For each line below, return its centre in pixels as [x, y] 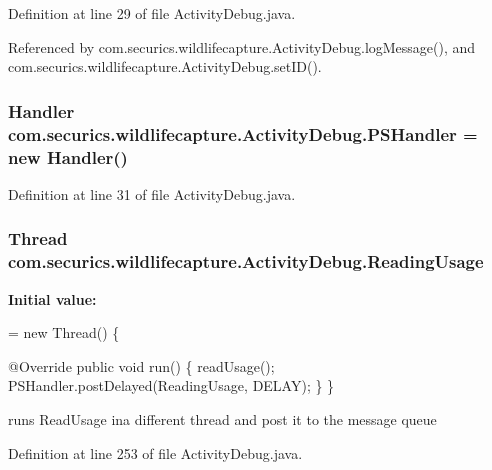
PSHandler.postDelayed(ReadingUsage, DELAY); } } [171, 385]
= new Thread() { [64, 332]
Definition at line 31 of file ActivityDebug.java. [152, 193]
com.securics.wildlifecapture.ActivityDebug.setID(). [165, 66]
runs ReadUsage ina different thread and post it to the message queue [222, 418]
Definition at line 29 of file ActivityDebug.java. [152, 13]
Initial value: [52, 298]
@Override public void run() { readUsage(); [141, 365]
